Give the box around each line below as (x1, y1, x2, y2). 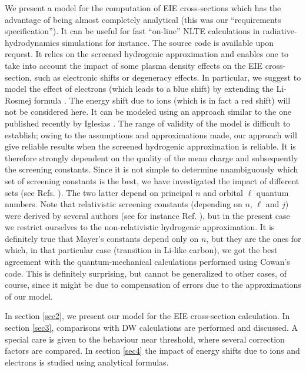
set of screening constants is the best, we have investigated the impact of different (5, 174, 300, 187)
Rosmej (5, 94, 31, 106)
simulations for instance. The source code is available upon (62, 36, 274, 48)
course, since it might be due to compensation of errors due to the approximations (5, 278, 301, 291)
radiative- (262, 25, 297, 37)
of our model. (5, 290, 53, 302)
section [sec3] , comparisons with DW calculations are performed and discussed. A (5, 321, 298, 334)
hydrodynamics (5, 36, 59, 48)
